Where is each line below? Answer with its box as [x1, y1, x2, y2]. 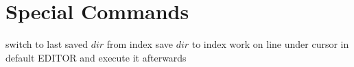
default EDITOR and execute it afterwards [5, 50, 187, 64]
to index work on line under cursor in [191, 37, 349, 51]
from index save [106, 37, 173, 51]
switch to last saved [5, 37, 88, 51]
